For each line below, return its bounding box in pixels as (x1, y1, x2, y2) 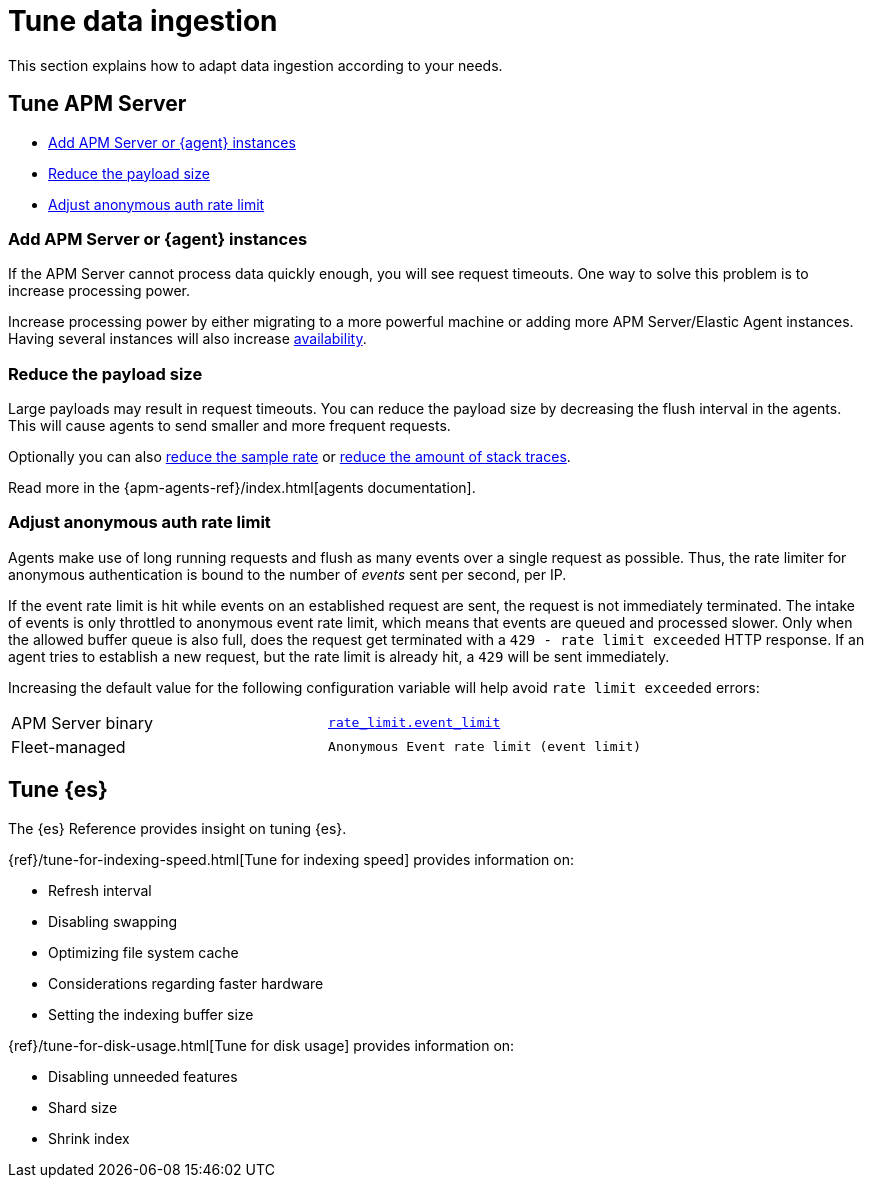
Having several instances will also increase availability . (8, 330, 367, 348)
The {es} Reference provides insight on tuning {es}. (8, 819, 347, 837)
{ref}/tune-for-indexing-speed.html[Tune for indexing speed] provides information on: (8, 850, 574, 868)
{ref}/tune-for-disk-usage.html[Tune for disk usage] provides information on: (8, 1036, 515, 1054)
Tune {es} (8, 777, 108, 803)
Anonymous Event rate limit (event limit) (328, 739, 642, 755)
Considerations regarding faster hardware (48, 974, 324, 992)
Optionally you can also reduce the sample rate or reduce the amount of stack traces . (8, 448, 571, 466)
